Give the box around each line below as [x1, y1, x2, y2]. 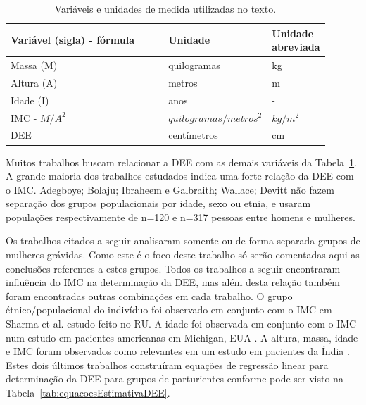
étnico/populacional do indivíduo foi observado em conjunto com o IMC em [6, 302, 332, 317]
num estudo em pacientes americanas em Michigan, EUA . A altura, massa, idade [6, 330, 358, 344]
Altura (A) [11, 75, 58, 89]
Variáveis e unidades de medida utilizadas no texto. [54, 1, 277, 15]
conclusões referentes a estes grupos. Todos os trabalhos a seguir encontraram [6, 261, 341, 275]
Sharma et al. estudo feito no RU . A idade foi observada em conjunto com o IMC [6, 316, 357, 331]
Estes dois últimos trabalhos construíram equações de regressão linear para [6, 357, 329, 372]
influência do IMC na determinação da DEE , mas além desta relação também [6, 275, 340, 289]
